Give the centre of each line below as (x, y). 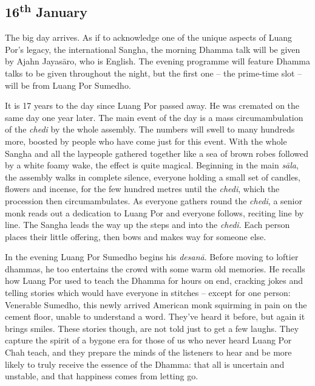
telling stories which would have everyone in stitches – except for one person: (148, 293)
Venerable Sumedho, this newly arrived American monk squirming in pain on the (156, 304)
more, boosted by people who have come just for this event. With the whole (146, 141)
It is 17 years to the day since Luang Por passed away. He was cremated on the (152, 105)
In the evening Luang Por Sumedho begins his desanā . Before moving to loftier (152, 257)
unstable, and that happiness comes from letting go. (102, 376)
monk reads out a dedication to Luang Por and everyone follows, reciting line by (154, 212)
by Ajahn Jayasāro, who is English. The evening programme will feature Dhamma (158, 61)
